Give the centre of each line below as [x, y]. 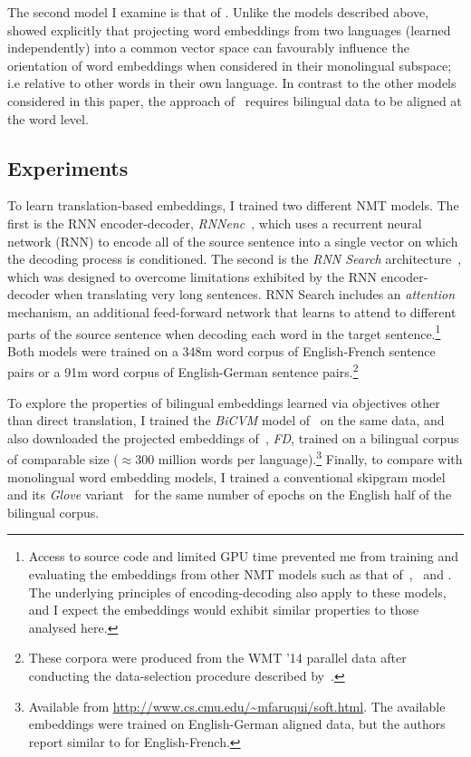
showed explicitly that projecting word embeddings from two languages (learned [229, 29]
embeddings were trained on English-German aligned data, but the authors [237, 724]
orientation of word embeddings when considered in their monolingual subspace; [230, 65]
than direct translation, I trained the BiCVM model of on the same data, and [226, 420]
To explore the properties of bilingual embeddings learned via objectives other [224, 402]
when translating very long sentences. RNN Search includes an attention [255, 294]
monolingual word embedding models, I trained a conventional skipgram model [226, 476]
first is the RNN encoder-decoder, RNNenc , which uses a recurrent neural [215, 223]
